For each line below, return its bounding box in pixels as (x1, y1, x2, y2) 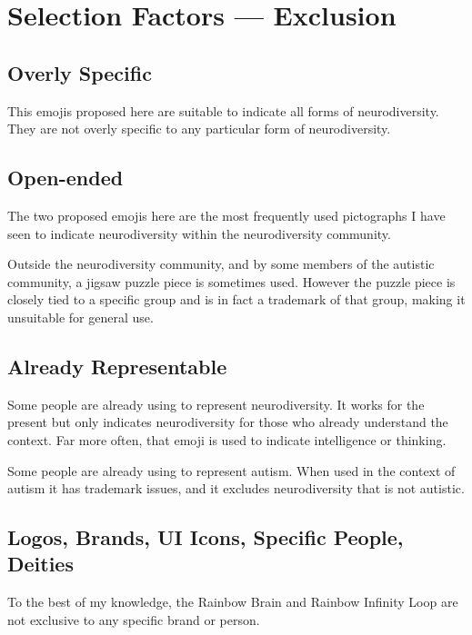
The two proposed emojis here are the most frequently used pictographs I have (7, 205, 446, 224)
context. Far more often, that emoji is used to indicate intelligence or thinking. (7, 430, 447, 449)
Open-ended (7, 164, 124, 192)
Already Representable (7, 352, 227, 380)
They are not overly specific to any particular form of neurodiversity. (7, 119, 391, 138)
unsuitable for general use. (7, 307, 154, 326)
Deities (7, 550, 74, 578)
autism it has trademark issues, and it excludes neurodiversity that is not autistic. (7, 479, 465, 498)
